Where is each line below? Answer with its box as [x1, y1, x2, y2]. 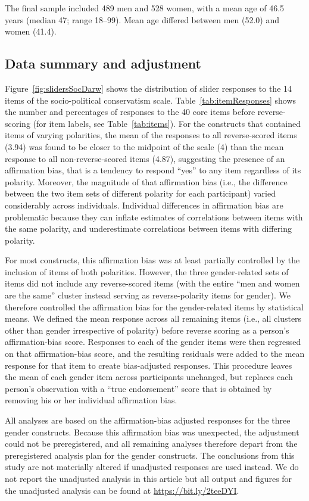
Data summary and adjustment [5, 54, 201, 73]
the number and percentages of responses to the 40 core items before [5, 105, 255, 118]
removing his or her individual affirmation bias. [5, 394, 177, 406]
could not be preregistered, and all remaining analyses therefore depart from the [5, 437, 298, 450]
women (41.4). [5, 25, 57, 38]
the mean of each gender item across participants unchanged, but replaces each [5, 371, 293, 383]
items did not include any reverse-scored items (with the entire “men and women [5, 277, 300, 290]
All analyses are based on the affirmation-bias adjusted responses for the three [5, 414, 291, 427]
